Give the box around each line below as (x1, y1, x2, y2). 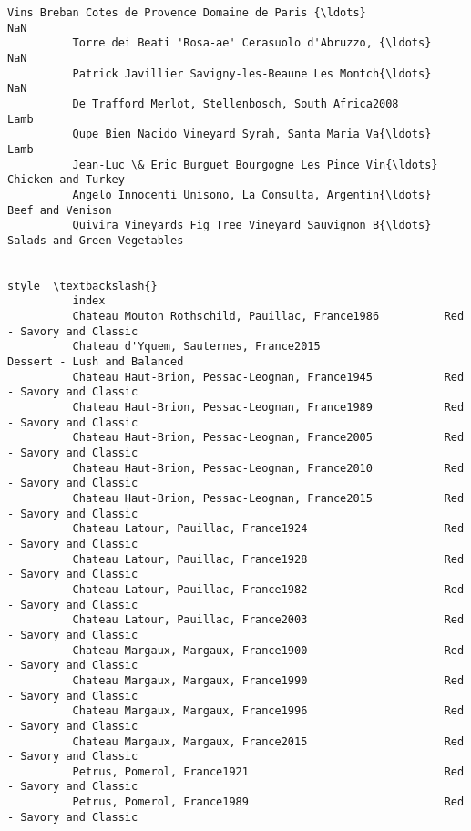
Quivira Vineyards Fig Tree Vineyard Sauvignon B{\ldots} (72, 219, 432, 232)
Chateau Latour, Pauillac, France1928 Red (72, 552, 465, 566)
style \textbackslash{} (7, 279, 158, 292)
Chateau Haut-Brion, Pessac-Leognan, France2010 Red (72, 461, 465, 475)
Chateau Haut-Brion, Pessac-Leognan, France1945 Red (72, 370, 465, 384)
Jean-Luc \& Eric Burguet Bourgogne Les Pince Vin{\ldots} (72, 158, 438, 171)
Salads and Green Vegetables (7, 233, 184, 247)
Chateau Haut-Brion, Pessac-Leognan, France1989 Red (72, 401, 465, 415)
